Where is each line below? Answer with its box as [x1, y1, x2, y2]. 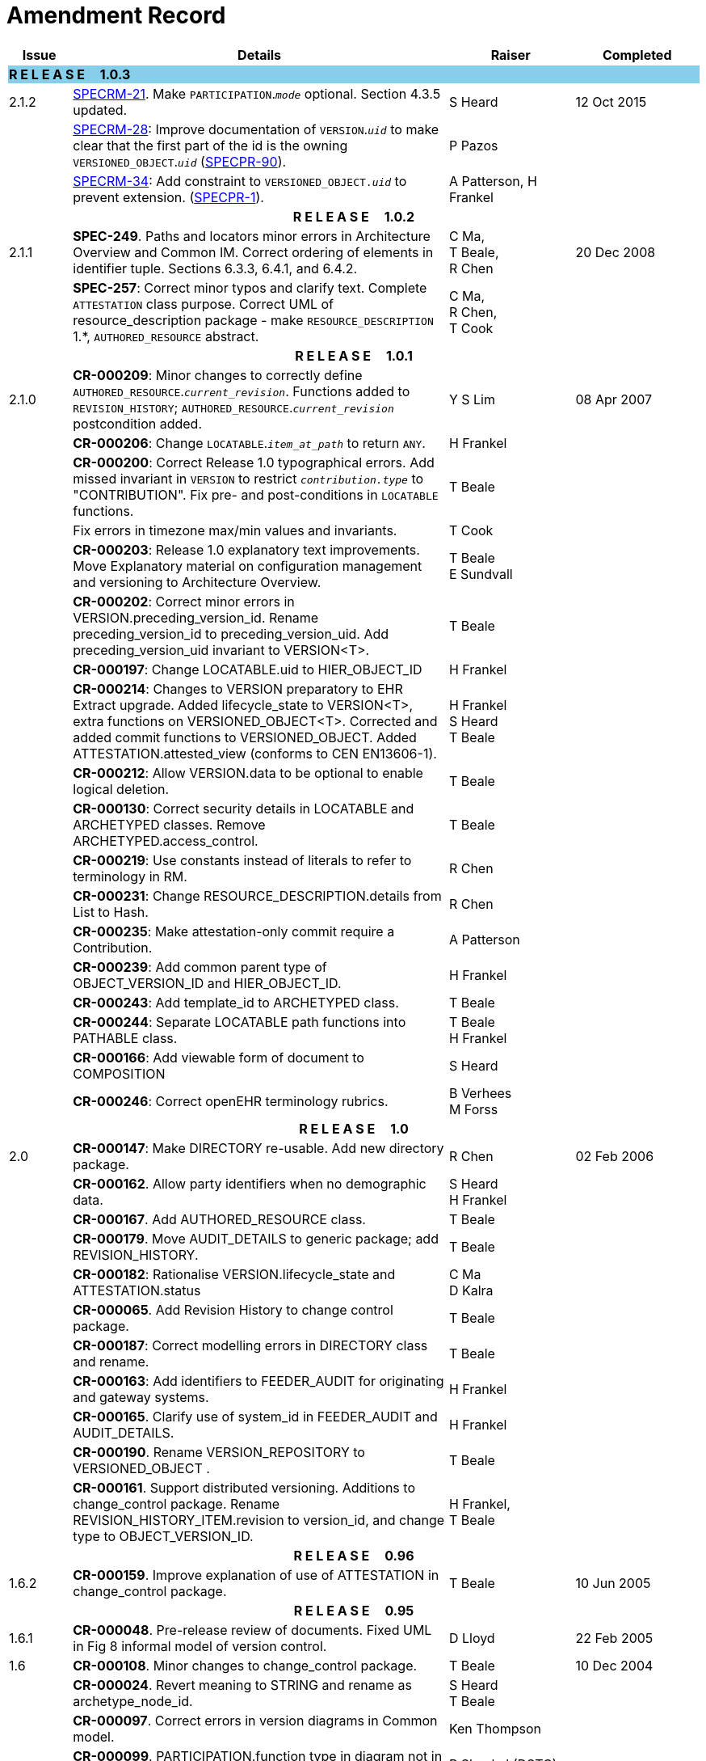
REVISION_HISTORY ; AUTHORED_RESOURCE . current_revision [73, 399, 394, 416]
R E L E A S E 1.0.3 [9, 65, 131, 82]
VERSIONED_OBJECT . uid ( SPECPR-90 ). [73, 153, 287, 170]
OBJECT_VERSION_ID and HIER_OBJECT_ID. [73, 974, 342, 991]
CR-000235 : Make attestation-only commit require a [73, 923, 395, 940]
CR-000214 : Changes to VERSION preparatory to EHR [73, 680, 403, 697]
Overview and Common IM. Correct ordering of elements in [73, 243, 434, 260]
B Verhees [448, 1084, 512, 1101]
